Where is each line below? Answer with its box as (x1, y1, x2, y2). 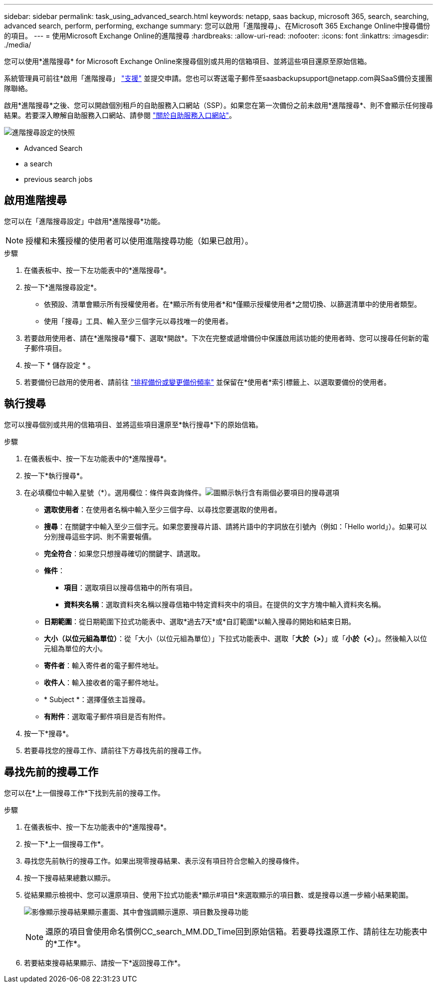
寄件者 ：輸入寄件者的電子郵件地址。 (44, 661, 163, 670)
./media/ (4, 40, 31, 49)
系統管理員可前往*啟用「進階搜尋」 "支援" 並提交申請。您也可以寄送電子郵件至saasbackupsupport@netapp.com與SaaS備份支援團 (4, 74, 433, 82)
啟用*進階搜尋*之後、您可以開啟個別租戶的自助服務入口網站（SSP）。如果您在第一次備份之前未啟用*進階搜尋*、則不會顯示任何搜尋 (4, 101, 433, 109)
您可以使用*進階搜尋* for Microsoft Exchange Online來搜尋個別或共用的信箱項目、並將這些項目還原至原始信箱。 (4, 57, 371, 65)
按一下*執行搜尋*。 (24, 471, 87, 480)
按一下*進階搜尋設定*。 (24, 282, 101, 291)
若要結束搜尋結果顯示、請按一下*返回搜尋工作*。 (24, 958, 185, 967)
